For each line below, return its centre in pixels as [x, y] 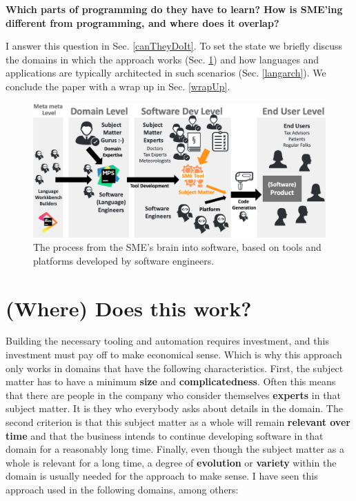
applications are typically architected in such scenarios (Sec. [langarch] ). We [166, 73]
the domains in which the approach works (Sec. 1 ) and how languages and [162, 59]
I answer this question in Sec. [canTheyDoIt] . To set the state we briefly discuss [174, 46]
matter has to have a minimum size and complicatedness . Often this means [171, 381]
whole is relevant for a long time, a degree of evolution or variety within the [171, 462]
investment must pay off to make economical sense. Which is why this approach [174, 355]
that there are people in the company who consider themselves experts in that [173, 395]
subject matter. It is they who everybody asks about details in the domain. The [174, 408]
